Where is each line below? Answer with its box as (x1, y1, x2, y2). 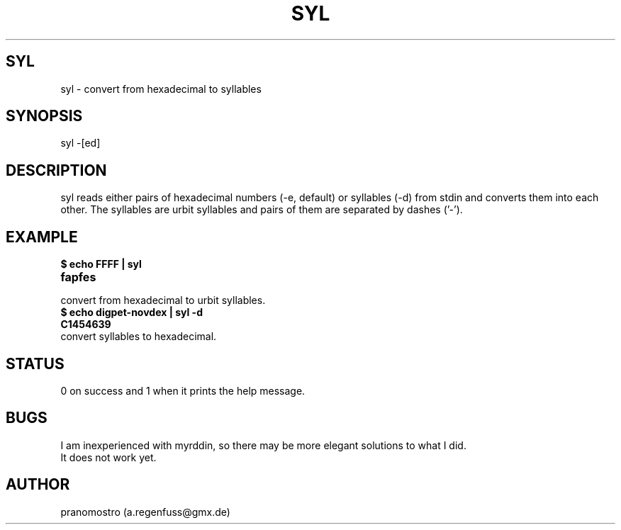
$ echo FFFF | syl (60, 258, 142, 271)
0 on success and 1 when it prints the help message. (60, 384, 306, 397)
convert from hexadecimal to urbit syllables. (60, 294, 266, 307)
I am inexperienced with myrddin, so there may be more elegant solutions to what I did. (60, 439, 466, 451)
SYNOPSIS (6, 107, 83, 125)
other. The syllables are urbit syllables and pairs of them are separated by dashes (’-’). (60, 203, 463, 216)
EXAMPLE (6, 227, 78, 246)
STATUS (6, 354, 65, 373)
